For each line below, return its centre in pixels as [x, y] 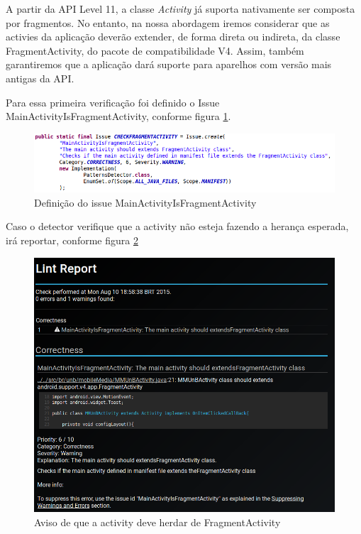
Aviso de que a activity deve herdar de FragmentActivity [157, 522]
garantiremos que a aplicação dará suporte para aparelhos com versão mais [169, 64]
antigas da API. [40, 78]
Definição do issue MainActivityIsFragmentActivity [145, 202]
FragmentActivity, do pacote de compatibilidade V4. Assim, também [155, 50]
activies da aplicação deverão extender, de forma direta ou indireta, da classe [173, 37]
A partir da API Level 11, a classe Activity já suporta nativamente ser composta [180, 9]
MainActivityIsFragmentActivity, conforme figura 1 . [118, 116]
